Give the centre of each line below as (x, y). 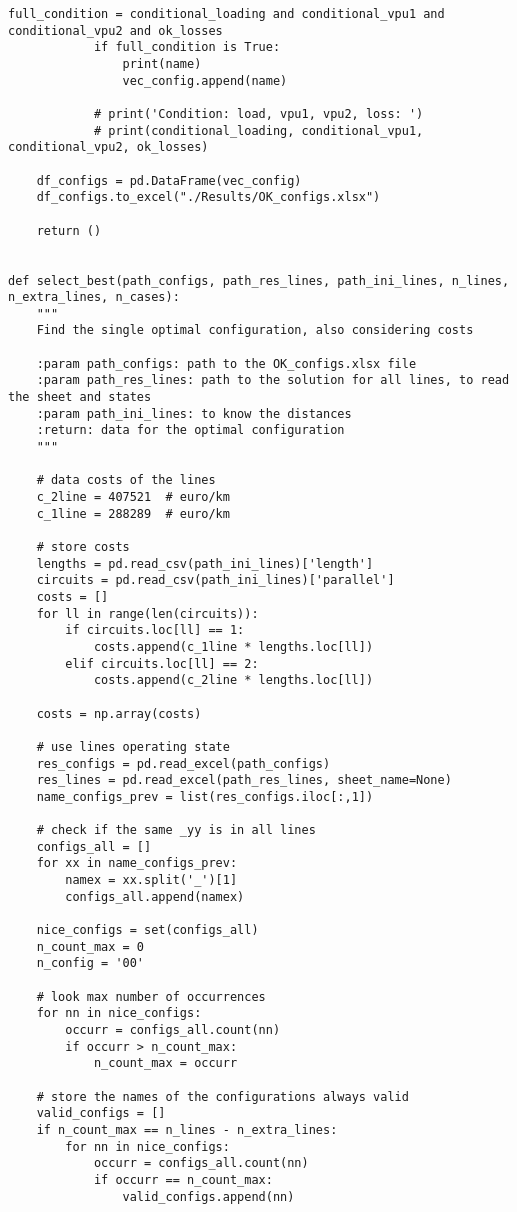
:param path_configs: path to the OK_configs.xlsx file (226, 363)
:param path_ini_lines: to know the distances (194, 413)
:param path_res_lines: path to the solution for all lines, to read (273, 380)
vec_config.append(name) (205, 80)
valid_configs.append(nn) (208, 1196)
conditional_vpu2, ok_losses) (108, 147)
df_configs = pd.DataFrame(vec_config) (169, 180)
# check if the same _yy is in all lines (176, 830)
